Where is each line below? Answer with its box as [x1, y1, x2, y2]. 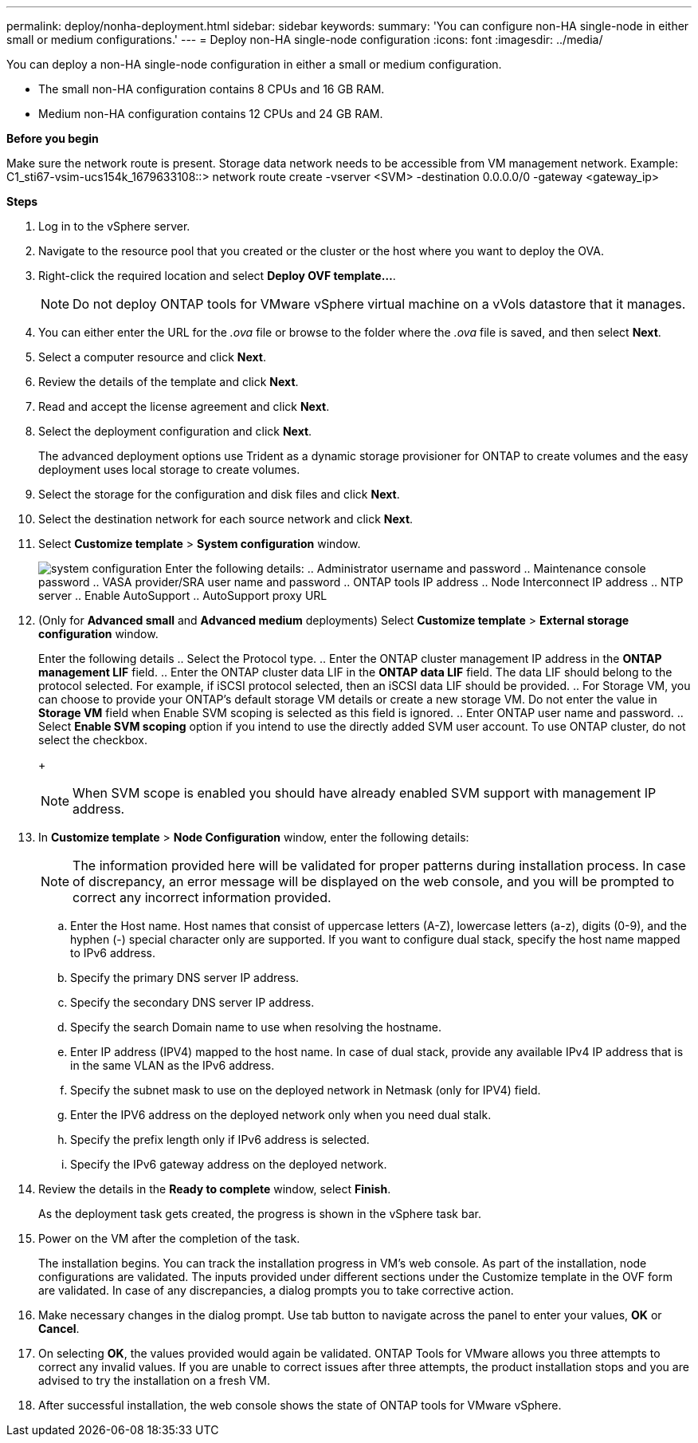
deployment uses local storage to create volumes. [38, 463, 300, 476]
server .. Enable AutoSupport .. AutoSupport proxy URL [38, 589, 327, 602]
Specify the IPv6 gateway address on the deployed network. [70, 1157, 387, 1171]
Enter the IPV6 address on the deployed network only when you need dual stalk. [70, 1108, 492, 1122]
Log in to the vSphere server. [38, 219, 190, 233]
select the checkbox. [38, 733, 148, 747]
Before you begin [6, 132, 99, 145]
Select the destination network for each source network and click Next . [38, 512, 414, 526]
